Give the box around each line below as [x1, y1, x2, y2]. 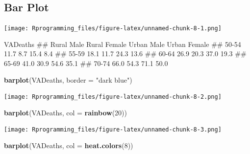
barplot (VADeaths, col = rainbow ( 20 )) [4, 107, 127, 117]
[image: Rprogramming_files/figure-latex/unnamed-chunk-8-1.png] [4, 25, 222, 32]
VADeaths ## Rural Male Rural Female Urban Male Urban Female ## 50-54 [4, 39, 241, 49]
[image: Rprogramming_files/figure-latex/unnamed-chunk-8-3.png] [4, 126, 222, 133]
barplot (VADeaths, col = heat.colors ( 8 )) [4, 140, 133, 151]
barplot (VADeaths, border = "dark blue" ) [4, 74, 132, 85]
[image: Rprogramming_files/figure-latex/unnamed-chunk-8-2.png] [4, 93, 222, 101]
